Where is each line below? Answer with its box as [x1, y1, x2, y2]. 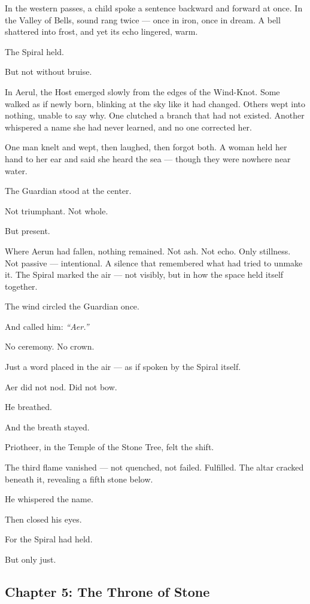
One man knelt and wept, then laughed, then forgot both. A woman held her [5, 141, 287, 153]
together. [5, 280, 38, 292]
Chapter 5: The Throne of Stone [5, 582, 210, 600]
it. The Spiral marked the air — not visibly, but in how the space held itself [5, 268, 284, 281]
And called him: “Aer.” [5, 320, 89, 332]
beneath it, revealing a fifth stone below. [5, 472, 153, 485]
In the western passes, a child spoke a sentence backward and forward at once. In [5, 2, 303, 14]
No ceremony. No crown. [5, 340, 95, 353]
